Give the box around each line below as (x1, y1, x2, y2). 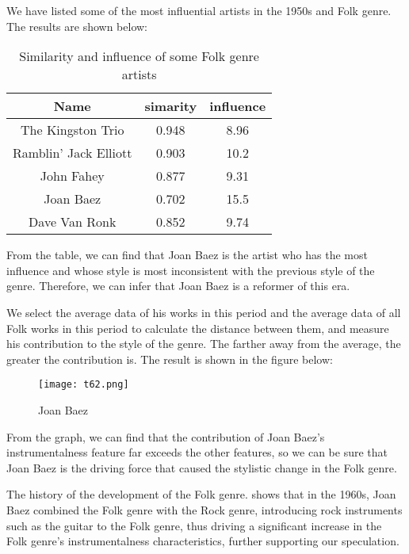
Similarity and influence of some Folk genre (19, 47, 259, 66)
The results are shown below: (6, 17, 148, 34)
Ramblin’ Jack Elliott (13, 143, 132, 162)
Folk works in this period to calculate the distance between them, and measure (6, 319, 389, 336)
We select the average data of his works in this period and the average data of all (6, 304, 401, 320)
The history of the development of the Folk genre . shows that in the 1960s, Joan (6, 486, 396, 502)
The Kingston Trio (21, 120, 124, 139)
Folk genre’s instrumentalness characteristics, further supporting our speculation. (6, 533, 399, 549)
